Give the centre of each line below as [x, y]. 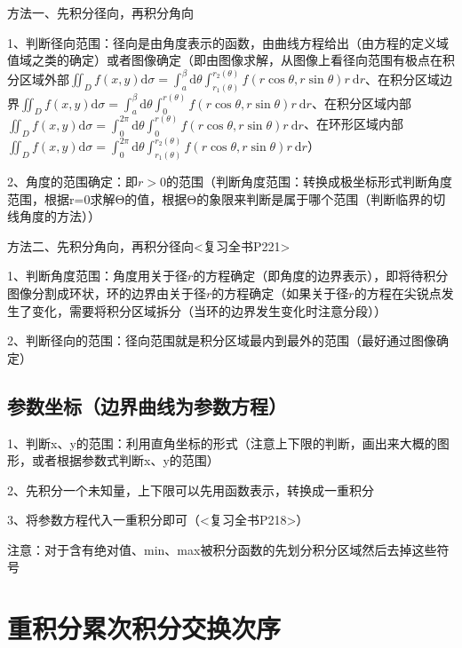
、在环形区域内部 [353, 124]
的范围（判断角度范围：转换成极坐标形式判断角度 [309, 181]
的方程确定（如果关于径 [280, 292]
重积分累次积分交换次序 [144, 628]
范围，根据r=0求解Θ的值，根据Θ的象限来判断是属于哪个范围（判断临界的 [220, 198]
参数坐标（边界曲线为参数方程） [147, 405]
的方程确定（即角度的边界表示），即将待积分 [321, 276]
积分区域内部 [374, 103]
